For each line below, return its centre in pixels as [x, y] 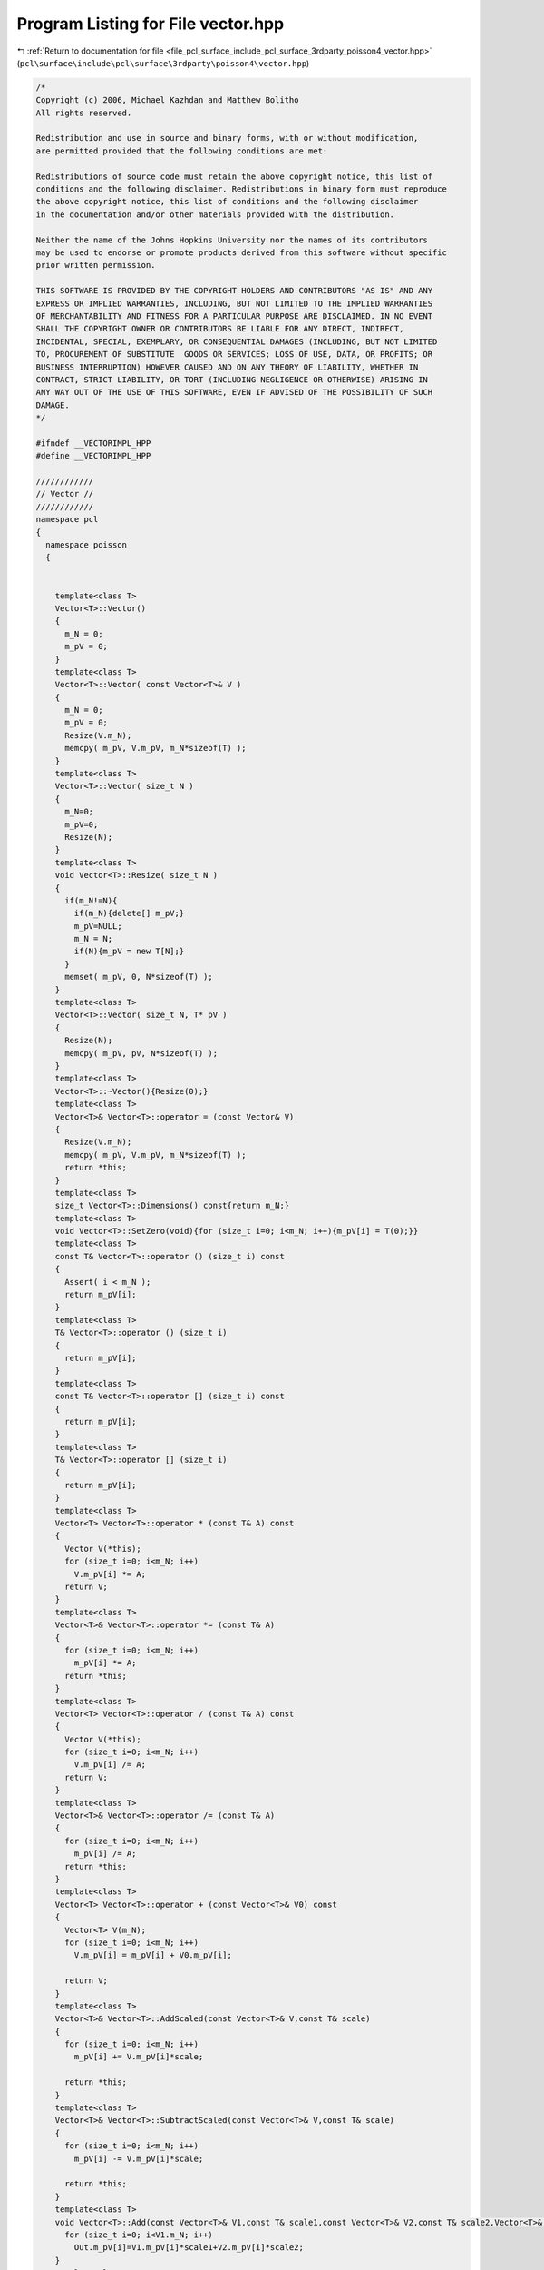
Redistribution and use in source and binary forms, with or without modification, [227, 138]
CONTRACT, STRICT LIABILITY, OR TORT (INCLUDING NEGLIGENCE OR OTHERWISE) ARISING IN [232, 380]
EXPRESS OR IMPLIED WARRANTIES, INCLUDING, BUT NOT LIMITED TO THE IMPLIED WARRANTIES [234, 303]
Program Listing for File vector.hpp [151, 24]
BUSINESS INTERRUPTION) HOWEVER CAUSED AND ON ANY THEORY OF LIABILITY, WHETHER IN [227, 367]
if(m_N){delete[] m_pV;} [129, 913]
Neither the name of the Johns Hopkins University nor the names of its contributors [232, 240]
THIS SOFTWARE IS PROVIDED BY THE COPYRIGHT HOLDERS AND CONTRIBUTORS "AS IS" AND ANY [234, 291]
